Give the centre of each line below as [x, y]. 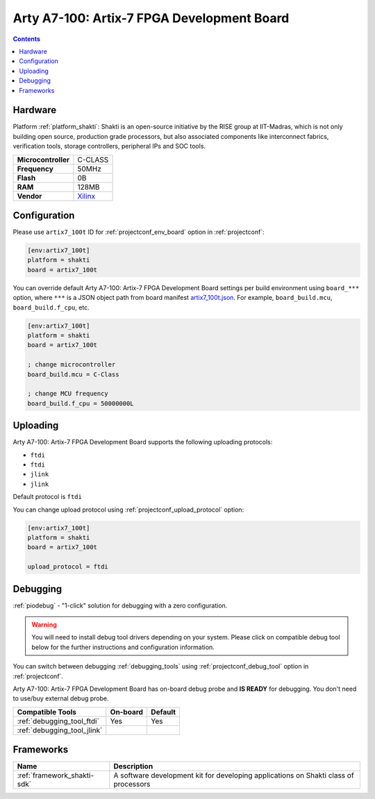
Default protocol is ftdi [48, 497]
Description [133, 766]
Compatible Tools [47, 712]
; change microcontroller [72, 365]
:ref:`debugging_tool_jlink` [60, 730]
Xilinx [86, 196]
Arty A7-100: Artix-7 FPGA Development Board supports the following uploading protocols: [143, 442]
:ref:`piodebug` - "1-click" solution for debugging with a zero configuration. [120, 605]
